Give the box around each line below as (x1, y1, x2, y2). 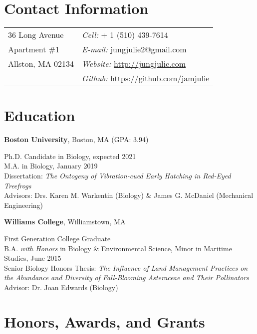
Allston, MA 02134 (8, 58, 74, 70)
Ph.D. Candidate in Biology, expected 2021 (4, 151, 136, 161)
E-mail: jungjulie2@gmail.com (82, 43, 187, 55)
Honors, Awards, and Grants (4, 311, 205, 332)
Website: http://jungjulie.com (82, 58, 186, 70)
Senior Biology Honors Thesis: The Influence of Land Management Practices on (4, 262, 248, 273)
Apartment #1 (8, 43, 60, 55)
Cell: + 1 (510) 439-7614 (82, 29, 168, 41)
